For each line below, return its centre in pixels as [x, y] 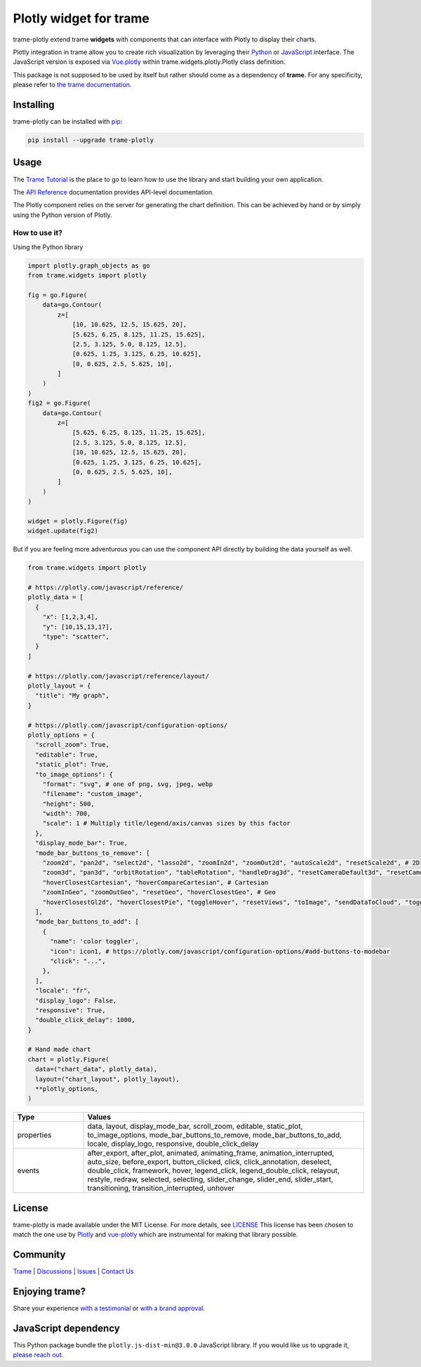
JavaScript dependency [67, 1328]
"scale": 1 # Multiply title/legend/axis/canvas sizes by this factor [167, 823]
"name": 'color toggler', [95, 942]
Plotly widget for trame [81, 18]
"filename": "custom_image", [93, 794]
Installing [34, 104]
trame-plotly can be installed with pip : [68, 122]
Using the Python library [48, 247]
